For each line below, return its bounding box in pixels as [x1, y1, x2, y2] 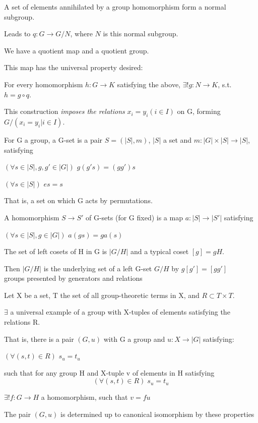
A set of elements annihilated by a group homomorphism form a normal [4, 2, 226, 12]
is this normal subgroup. [103, 28, 178, 39]
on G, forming [177, 106, 221, 116]
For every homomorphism [4, 79, 83, 89]
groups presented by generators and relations [4, 273, 143, 283]
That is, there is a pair [4, 333, 74, 344]
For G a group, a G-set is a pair [4, 134, 103, 145]
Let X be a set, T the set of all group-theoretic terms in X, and [4, 289, 200, 300]
